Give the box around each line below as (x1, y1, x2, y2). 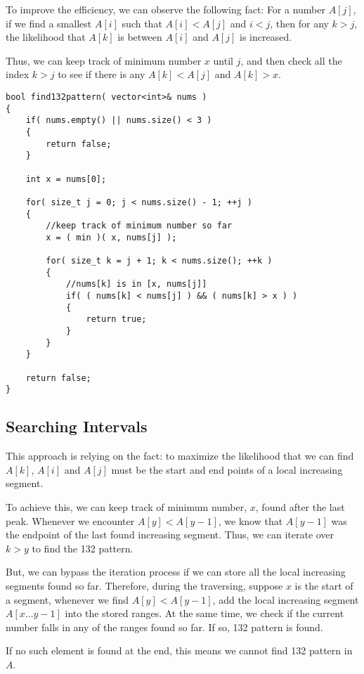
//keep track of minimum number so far (46, 221, 233, 231)
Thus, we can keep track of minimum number (6, 53, 202, 67)
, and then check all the (240, 53, 342, 67)
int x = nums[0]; (25, 174, 107, 184)
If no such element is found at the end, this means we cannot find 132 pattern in (6, 643, 353, 658)
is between (117, 30, 162, 44)
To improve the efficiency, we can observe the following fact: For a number (6, 2, 325, 16)
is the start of (294, 578, 353, 592)
